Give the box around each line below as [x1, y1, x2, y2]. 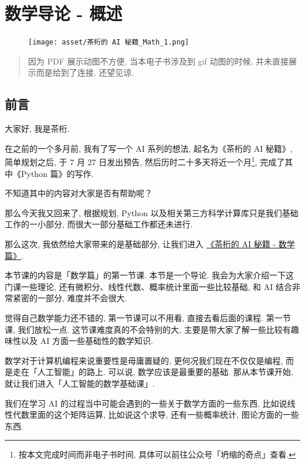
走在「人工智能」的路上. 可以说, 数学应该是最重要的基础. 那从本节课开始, [12, 366, 293, 378]
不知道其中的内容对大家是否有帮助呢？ [5, 187, 152, 199]
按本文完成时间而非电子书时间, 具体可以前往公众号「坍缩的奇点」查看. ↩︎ [18, 448, 296, 460]
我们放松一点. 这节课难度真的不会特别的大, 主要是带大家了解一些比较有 [18, 323, 291, 335]
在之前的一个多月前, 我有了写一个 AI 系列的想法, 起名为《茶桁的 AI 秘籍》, [5, 142, 293, 154]
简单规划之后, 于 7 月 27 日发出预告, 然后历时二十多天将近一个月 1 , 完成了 [5, 154, 285, 168]
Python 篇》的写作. [21, 167, 94, 179]
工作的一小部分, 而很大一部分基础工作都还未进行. [5, 218, 193, 230]
